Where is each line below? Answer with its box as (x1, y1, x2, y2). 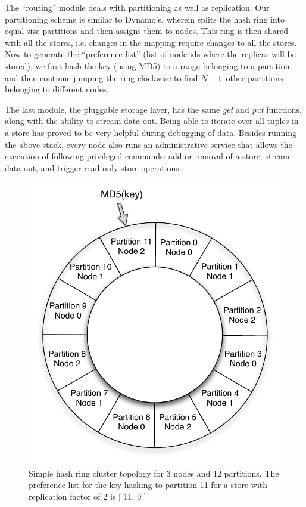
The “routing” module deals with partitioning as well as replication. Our (5, 1, 270, 13)
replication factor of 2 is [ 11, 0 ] (29, 490, 146, 502)
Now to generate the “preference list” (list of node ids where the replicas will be (5, 48, 296, 60)
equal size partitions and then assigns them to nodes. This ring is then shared (5, 24, 289, 37)
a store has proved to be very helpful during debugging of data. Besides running (5, 126, 296, 138)
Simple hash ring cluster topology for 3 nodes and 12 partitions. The (29, 466, 279, 479)
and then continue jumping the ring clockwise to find (5, 71, 198, 84)
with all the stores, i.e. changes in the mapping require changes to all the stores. (5, 36, 297, 48)
